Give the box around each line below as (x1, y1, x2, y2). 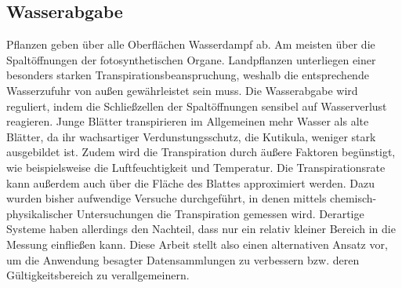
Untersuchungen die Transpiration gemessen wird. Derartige (76, 205, 364, 221)
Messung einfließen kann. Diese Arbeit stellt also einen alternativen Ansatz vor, (6, 235, 388, 252)
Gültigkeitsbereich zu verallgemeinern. (6, 267, 190, 283)
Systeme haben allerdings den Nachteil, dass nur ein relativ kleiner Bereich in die (6, 221, 396, 237)
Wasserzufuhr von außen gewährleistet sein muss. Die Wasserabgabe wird (6, 82, 358, 98)
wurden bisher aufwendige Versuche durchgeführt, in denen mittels (6, 190, 327, 206)
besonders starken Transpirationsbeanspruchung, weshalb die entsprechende (6, 67, 369, 83)
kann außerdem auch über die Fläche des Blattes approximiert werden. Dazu (6, 174, 375, 191)
